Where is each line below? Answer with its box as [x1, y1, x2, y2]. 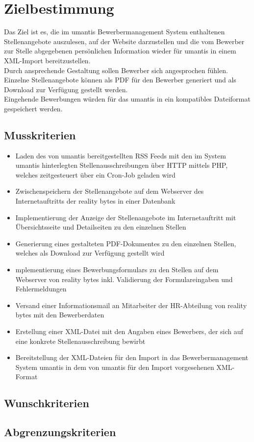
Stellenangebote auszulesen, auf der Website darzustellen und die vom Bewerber [4, 36, 245, 46]
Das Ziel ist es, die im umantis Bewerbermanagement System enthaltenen [4, 26, 225, 37]
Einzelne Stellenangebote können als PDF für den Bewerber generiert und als [4, 75, 236, 85]
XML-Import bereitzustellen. [4, 55, 91, 65]
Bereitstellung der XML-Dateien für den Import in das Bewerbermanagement [15, 352, 249, 363]
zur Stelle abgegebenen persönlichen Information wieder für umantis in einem [4, 46, 236, 56]
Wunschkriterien [4, 395, 89, 411]
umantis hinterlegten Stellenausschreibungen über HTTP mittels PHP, [15, 160, 228, 170]
